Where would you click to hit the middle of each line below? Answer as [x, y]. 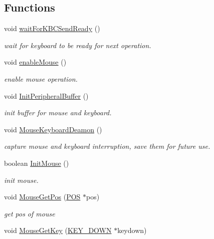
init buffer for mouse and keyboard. [58, 112]
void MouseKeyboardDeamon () [53, 129]
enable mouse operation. [41, 78]
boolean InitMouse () [37, 163]
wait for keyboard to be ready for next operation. [78, 45]
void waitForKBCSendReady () [52, 28]
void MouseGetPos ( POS [42, 197]
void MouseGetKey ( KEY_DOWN [58, 230]
